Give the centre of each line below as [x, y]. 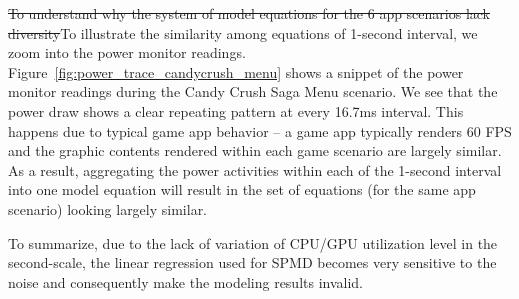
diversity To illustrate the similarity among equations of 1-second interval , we [243, 32]
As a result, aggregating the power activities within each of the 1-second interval [255, 169]
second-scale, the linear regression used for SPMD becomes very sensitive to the [252, 262]
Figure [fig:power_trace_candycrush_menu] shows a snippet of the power [236, 71]
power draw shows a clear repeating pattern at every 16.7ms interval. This [236, 110]
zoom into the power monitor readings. [127, 52]
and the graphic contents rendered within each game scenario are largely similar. [255, 150]
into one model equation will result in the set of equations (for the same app [242, 189]
